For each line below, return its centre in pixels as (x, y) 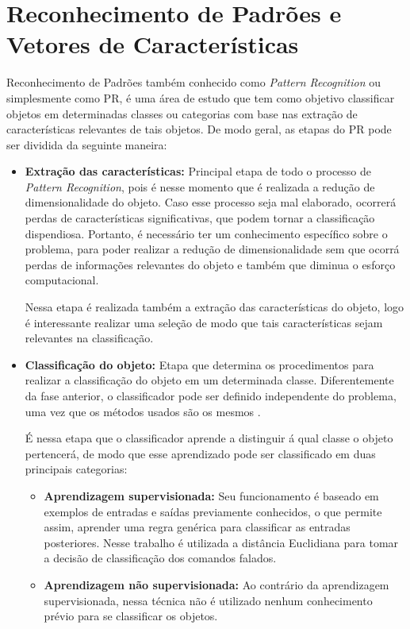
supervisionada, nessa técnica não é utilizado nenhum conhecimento (208, 600)
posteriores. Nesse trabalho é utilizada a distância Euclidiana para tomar (221, 542)
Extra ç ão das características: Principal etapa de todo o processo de (198, 171)
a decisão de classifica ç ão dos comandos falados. (160, 558)
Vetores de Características (153, 44)
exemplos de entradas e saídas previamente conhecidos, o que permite (213, 511)
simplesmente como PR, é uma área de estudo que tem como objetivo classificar (201, 97)
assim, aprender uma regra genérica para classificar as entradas (197, 527)
